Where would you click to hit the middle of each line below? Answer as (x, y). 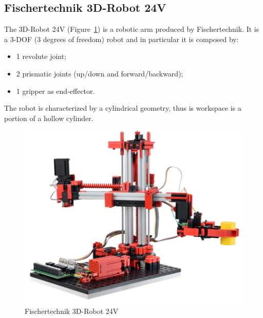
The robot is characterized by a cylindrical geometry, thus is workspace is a (123, 108)
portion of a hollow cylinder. (49, 118)
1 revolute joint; (41, 56)
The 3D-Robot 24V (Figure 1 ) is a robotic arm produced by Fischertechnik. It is (132, 29)
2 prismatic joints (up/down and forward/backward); (100, 73)
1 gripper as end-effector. (55, 91)
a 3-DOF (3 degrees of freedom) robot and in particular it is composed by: (121, 39)
